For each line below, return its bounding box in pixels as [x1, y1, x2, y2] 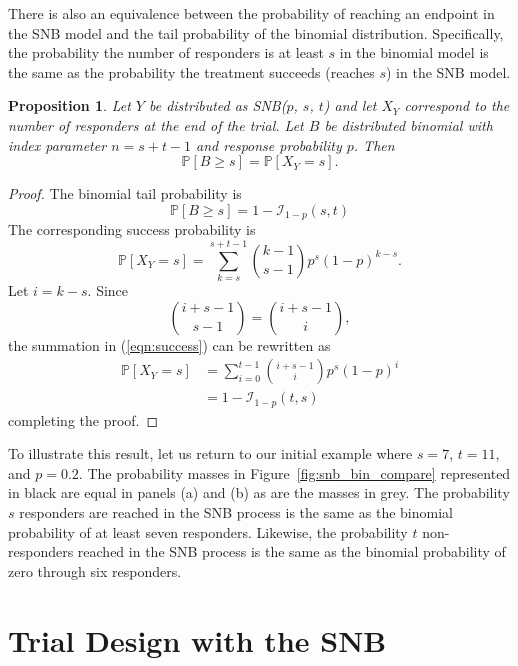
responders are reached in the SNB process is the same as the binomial [19, 502, 453, 522]
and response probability [196, 134, 342, 155]
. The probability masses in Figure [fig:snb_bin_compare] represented [78, 462, 511, 483]
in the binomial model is [339, 42, 489, 63]
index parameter [8, 134, 107, 155]
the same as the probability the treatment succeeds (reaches [8, 61, 375, 82]
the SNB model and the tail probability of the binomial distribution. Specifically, [8, 22, 504, 43]
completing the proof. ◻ [8, 409, 159, 430]
